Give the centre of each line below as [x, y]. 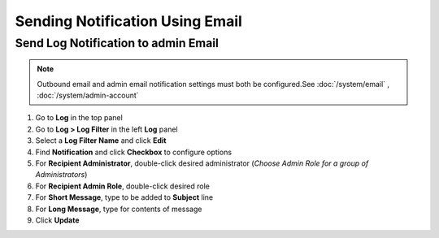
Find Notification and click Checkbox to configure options [133, 152]
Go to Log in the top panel [79, 118]
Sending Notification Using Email [129, 21]
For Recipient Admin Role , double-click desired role [123, 186]
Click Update [57, 220]
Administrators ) [61, 175]
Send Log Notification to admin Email [117, 43]
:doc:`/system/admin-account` [88, 95]
